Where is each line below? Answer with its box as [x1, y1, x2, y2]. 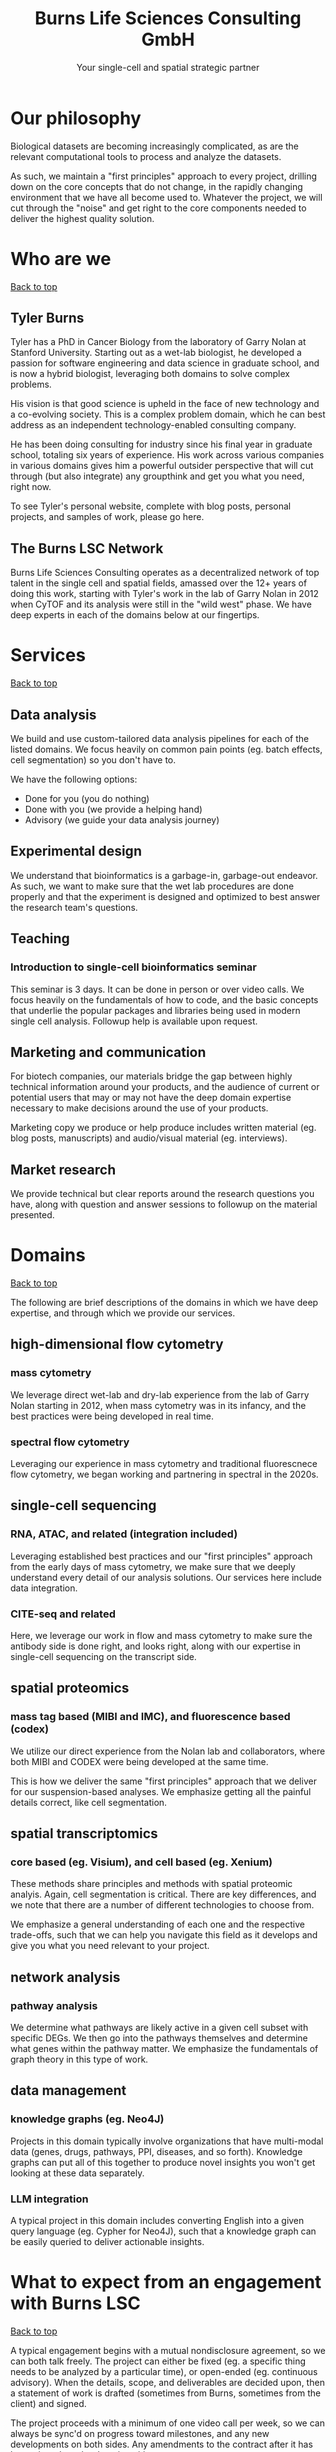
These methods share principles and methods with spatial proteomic [10, 1878, 293, 1890]
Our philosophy [10, 107, 142, 129]
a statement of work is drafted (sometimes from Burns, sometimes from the [10, 2387, 322, 2399]
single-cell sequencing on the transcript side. [10, 1651, 197, 1663]
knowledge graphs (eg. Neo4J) [10, 2112, 165, 2126]
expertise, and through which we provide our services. [10, 1307, 236, 1319]
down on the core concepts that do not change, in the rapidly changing [10, 180, 303, 192]
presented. [10, 1209, 55, 1221]
